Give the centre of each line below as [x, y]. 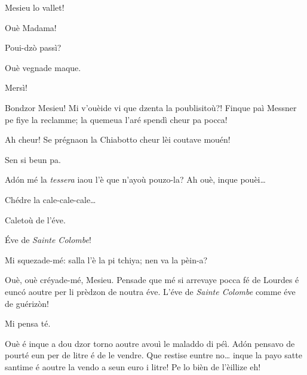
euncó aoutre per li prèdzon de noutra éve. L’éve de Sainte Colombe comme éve [150, 291]
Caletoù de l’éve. [35, 219]
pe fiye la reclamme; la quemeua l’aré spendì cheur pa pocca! [116, 119]
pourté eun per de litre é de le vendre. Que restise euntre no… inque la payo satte [153, 355]
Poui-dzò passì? [33, 47]
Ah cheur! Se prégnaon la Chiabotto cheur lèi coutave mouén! [118, 139]
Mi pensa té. [28, 323]
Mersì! [16, 87]
